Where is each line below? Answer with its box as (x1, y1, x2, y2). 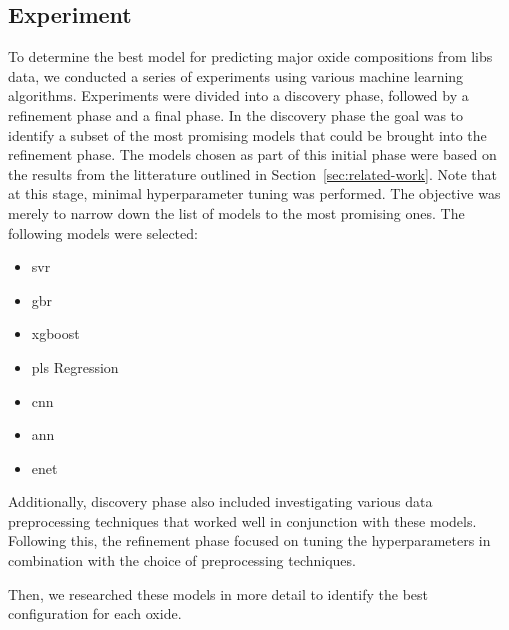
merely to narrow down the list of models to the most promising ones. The (8, 202, 465, 223)
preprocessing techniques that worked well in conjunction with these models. (8, 510, 477, 531)
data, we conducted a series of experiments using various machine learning (8, 65, 464, 86)
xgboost (31, 323, 80, 344)
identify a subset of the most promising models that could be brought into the (8, 124, 487, 145)
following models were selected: (8, 222, 198, 243)
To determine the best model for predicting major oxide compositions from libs (8, 46, 493, 67)
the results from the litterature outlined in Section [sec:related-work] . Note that (8, 163, 497, 184)
